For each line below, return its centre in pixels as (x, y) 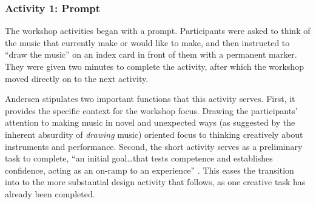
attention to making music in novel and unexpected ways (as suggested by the (150, 122)
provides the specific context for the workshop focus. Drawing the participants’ (151, 110)
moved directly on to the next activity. (77, 78)
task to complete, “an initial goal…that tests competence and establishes (139, 158)
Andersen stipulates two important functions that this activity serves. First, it (150, 99)
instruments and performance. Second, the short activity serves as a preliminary (154, 146)
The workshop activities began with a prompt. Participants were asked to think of (158, 31)
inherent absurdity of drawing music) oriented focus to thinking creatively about (154, 134)
